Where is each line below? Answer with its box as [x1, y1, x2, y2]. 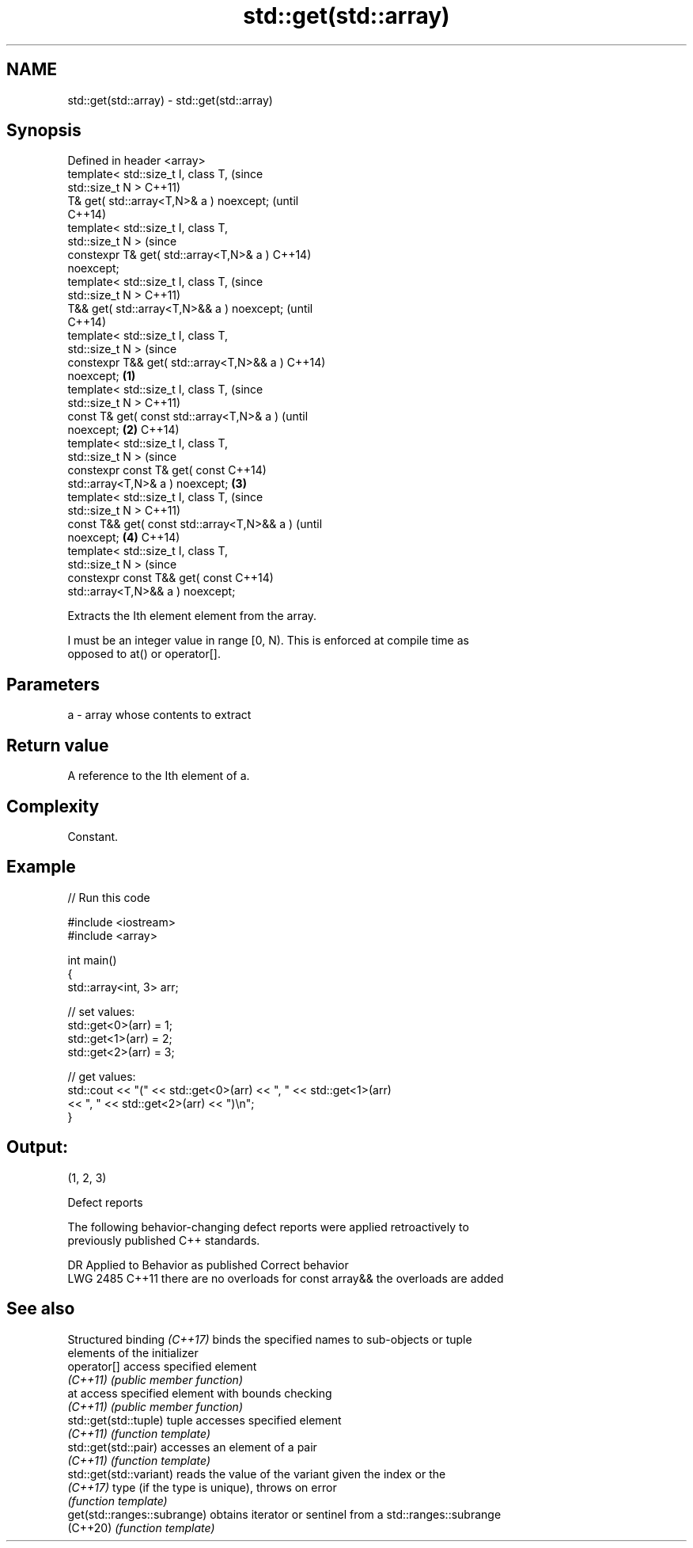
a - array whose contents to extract [67, 708, 252, 722]
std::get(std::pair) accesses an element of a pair [67, 1440, 317, 1454]
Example [6, 857, 76, 877]
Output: [6, 1137, 68, 1158]
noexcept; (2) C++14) [67, 423, 180, 437]
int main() [67, 953, 117, 967]
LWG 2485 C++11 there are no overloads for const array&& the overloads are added [67, 1271, 504, 1285]
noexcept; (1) [67, 369, 136, 383]
